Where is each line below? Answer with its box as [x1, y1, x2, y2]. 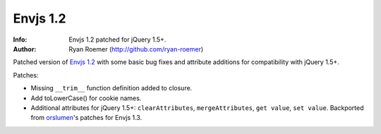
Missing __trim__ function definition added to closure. [30, 84, 193, 92]
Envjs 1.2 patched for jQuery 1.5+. [68, 35, 167, 44]
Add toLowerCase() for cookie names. [30, 94, 142, 102]
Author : [13, 44, 37, 53]
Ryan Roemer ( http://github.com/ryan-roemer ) [68, 44, 204, 53]
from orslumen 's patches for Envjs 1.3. [30, 114, 143, 122]
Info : [13, 35, 28, 44]
